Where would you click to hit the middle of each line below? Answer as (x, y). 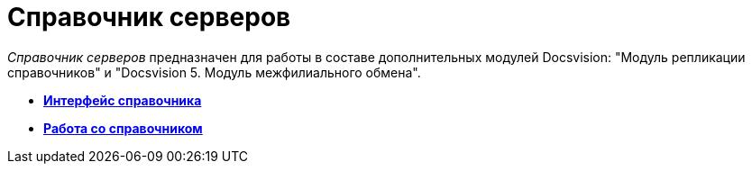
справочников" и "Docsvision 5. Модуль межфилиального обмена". (214, 72)
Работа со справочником (123, 128)
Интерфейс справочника (123, 100)
